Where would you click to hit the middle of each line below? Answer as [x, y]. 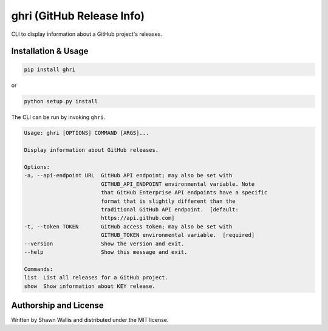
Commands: [39, 269]
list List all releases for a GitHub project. [96, 278]
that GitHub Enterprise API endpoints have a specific [184, 193]
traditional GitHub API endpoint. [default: [170, 210]
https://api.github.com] [138, 218]
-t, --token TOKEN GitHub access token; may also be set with [128, 227]
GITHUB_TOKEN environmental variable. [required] [178, 235]
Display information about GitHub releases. [91, 150]
